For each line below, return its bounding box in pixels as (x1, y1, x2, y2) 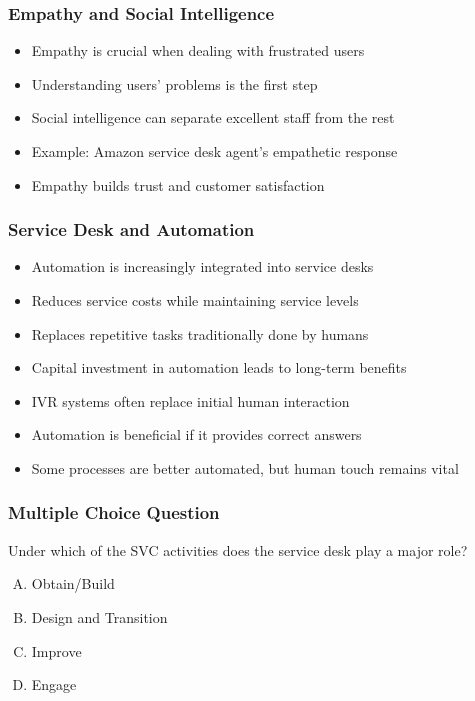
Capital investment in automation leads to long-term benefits (31, 357, 407, 378)
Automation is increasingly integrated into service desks (31, 256, 374, 277)
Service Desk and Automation (8, 217, 255, 242)
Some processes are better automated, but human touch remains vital (31, 457, 459, 478)
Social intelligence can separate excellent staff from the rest (31, 107, 395, 128)
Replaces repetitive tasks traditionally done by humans (31, 323, 369, 344)
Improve (31, 640, 82, 661)
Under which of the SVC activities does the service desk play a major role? (8, 539, 468, 560)
